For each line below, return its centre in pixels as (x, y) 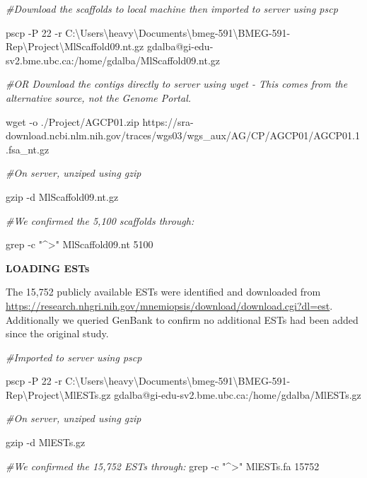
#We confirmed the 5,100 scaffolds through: (100, 220)
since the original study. (57, 333)
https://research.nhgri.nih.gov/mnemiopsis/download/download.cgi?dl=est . (169, 305)
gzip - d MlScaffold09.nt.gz (62, 196)
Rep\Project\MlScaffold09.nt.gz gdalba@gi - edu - (110, 46)
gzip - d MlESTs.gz (46, 442)
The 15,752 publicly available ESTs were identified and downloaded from (163, 292)
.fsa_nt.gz (28, 149)
